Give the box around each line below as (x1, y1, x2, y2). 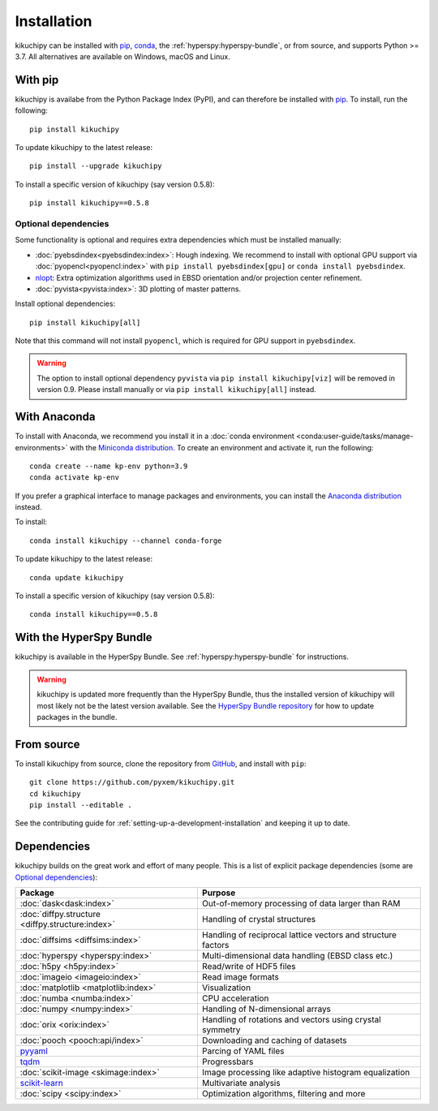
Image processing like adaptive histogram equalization (201, 1067, 410, 1079)
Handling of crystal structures (201, 914, 316, 925)
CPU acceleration (201, 993, 269, 1004)
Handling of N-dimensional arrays (201, 1003, 332, 1014)
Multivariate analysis (201, 1078, 281, 1089)
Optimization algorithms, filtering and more (201, 1088, 366, 1100)
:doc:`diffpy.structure (19, 909, 101, 920)
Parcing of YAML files (201, 1045, 285, 1057)
